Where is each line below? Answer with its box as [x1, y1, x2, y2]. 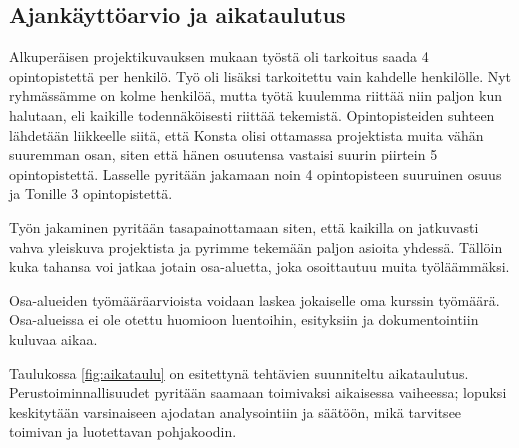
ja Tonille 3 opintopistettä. [9, 183, 173, 204]
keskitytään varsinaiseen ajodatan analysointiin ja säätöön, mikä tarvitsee [9, 401, 462, 422]
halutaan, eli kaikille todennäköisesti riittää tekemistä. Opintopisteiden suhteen [9, 104, 495, 125]
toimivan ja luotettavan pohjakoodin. [9, 421, 237, 442]
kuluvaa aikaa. [9, 328, 98, 349]
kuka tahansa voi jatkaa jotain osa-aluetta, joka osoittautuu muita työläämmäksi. [9, 256, 510, 277]
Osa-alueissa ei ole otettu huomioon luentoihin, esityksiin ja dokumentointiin [9, 309, 479, 330]
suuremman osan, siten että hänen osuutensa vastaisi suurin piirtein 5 [9, 144, 438, 165]
